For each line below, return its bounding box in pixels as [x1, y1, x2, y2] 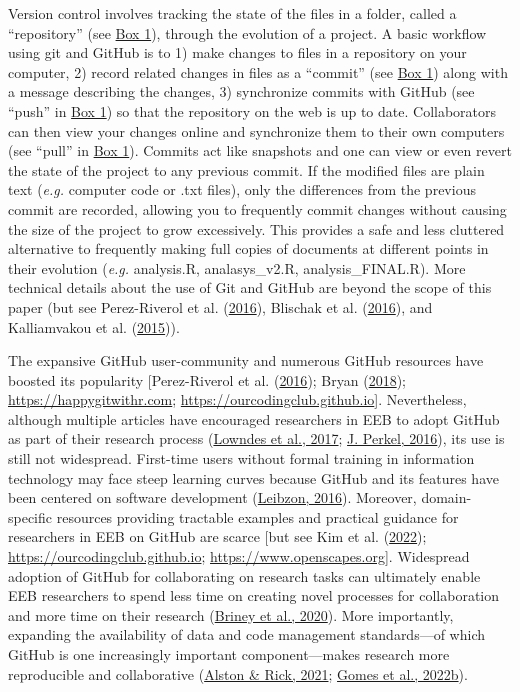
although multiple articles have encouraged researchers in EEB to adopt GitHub [8, 408, 500, 429]
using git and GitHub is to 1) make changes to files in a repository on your [8, 42, 467, 63]
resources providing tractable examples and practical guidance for [56, 506, 459, 527]
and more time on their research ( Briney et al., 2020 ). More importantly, [8, 604, 454, 625]
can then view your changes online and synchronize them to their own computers [8, 120, 505, 141]
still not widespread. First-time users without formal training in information [8, 448, 475, 469]
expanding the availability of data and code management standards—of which [8, 624, 486, 645]
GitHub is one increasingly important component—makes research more [8, 644, 450, 664]
